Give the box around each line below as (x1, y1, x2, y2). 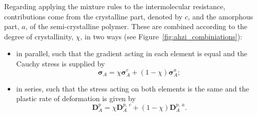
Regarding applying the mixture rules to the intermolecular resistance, (4, 1, 226, 11)
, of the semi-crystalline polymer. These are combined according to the (25, 21, 248, 32)
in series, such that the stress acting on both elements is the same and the (16, 83, 249, 94)
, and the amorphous (188, 11, 253, 21)
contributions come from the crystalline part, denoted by (4, 11, 183, 21)
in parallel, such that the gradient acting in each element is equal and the (16, 48, 247, 59)
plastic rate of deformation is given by (16, 93, 136, 104)
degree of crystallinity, (4, 31, 74, 41)
